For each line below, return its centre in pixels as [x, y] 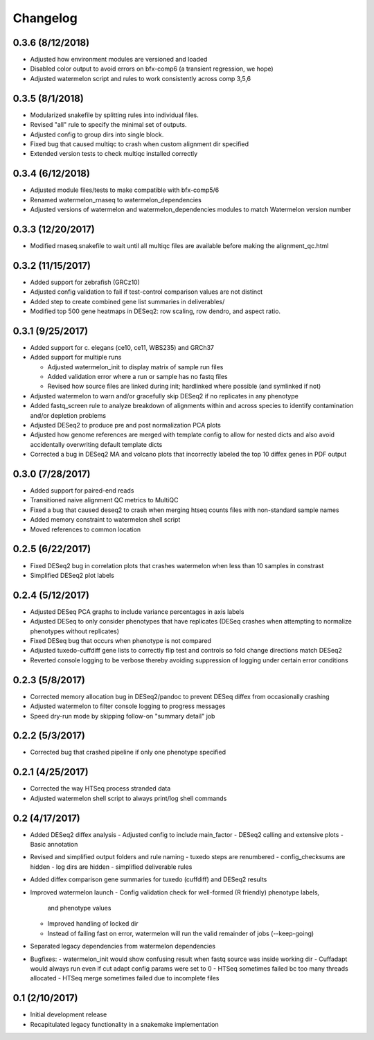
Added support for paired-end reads [82, 491]
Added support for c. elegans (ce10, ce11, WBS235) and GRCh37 [122, 347]
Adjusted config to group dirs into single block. [97, 134]
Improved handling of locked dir [93, 924]
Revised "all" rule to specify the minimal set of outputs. [108, 125]
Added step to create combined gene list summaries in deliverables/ [127, 301]
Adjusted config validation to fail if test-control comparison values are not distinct [146, 292]
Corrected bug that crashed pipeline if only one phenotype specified [128, 752]
